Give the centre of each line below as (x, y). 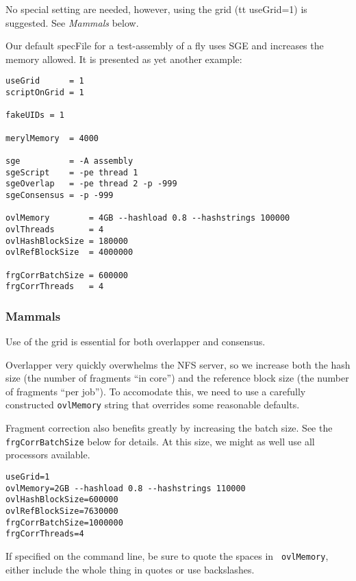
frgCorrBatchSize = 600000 (67, 275)
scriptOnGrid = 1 (45, 93)
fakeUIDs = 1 (35, 115)
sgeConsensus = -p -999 (60, 195)
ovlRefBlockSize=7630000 (62, 511)
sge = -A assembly (69, 161)
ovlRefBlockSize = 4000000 (69, 252)
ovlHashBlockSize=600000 (62, 500)
